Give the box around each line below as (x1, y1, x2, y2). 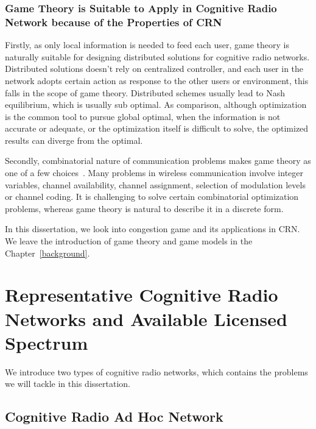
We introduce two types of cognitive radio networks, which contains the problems (5, 365, 308, 378)
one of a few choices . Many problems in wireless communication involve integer (5, 166, 303, 179)
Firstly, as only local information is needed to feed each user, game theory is (5, 38, 289, 51)
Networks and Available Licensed (5, 306, 287, 331)
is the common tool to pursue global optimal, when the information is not (5, 110, 281, 122)
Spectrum (5, 330, 88, 355)
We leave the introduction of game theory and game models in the (5, 235, 253, 247)
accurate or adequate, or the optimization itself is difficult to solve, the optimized (5, 122, 309, 135)
